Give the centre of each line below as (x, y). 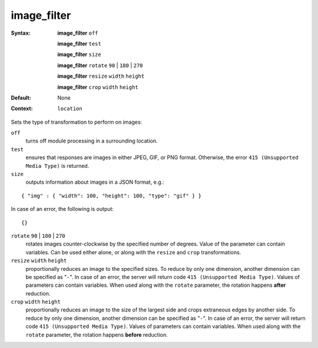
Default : (21, 98)
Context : (22, 108)
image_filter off (78, 33)
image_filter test (79, 44)
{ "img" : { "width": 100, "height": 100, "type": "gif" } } (111, 195)
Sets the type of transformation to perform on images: (77, 122)
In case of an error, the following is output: (62, 209)
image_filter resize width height (101, 76)
